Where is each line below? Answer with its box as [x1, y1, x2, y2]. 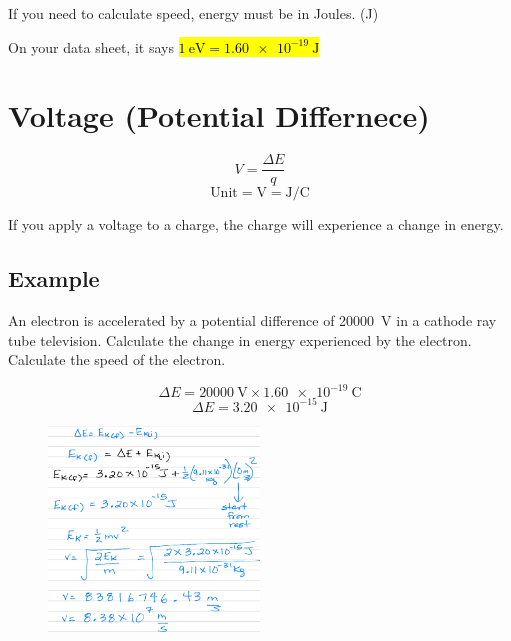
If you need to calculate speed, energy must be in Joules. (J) [8, 3, 379, 23]
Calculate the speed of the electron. [8, 349, 226, 370]
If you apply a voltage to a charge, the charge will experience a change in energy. [8, 214, 504, 235]
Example [8, 263, 100, 294]
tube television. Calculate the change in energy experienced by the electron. [8, 329, 472, 350]
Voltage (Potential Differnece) [8, 95, 430, 136]
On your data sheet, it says [8, 36, 174, 57]
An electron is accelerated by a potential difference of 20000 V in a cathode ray [8, 310, 497, 331]
